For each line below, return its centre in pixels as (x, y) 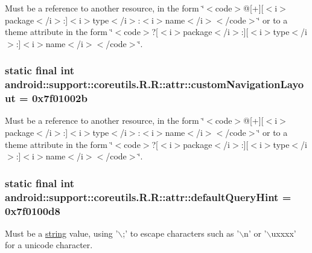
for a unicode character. (49, 245)
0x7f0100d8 (33, 210)
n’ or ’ (255, 233)
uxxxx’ (284, 233)
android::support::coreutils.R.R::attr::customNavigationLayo (154, 84)
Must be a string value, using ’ (62, 233)
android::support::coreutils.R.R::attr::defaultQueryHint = (148, 197)
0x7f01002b (59, 98)
